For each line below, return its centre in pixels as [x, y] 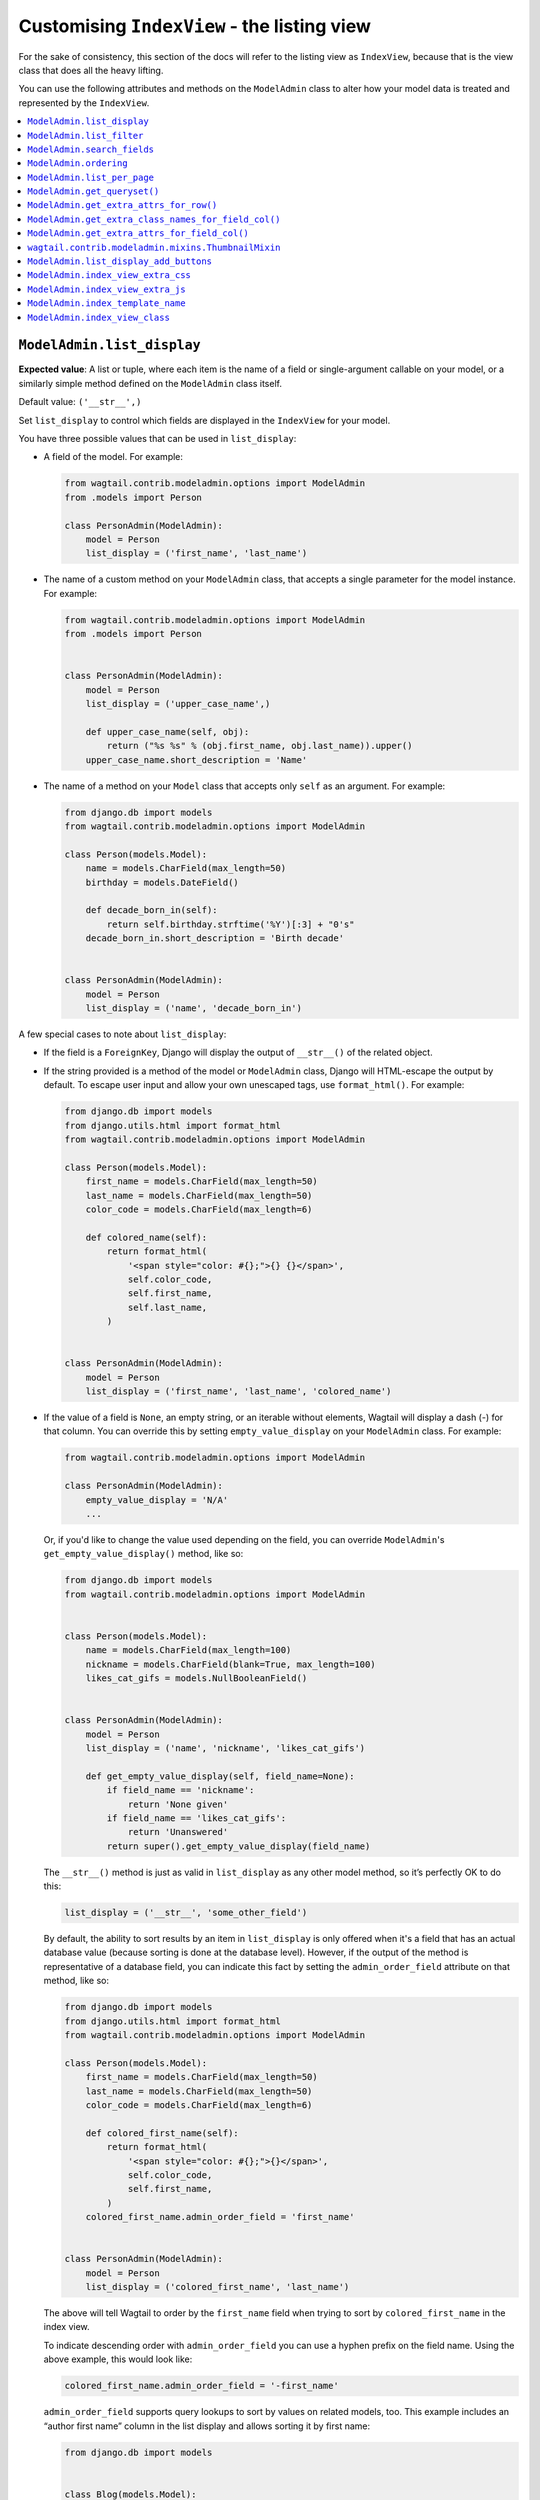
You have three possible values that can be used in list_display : [157, 439]
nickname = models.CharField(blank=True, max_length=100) [230, 1664]
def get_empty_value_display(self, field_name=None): [220, 1776]
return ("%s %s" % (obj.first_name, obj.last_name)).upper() [259, 746]
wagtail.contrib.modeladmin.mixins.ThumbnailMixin [154, 247]
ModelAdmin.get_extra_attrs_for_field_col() [138, 233]
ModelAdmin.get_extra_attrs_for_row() [122, 205]
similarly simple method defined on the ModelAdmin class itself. [150, 383]
